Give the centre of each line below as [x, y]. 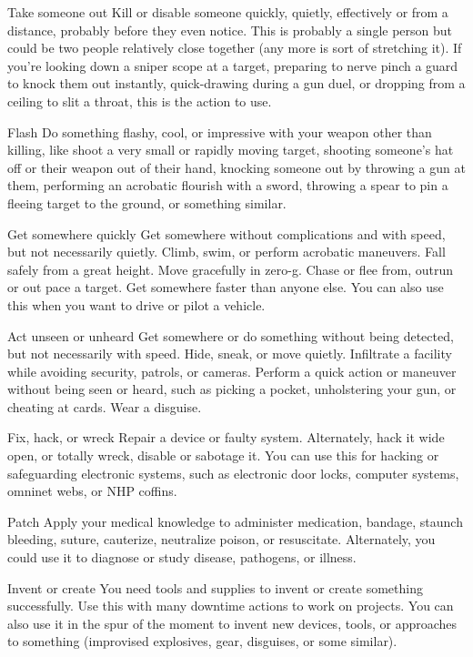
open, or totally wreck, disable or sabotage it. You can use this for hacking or [223, 455]
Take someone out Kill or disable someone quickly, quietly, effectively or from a [228, 12]
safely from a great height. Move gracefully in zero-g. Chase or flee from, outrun [231, 269]
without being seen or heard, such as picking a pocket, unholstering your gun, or [232, 389]
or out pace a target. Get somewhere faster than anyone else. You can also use [226, 287]
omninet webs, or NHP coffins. [92, 491]
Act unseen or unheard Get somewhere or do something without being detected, [231, 335]
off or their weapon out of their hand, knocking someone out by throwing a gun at [236, 167]
